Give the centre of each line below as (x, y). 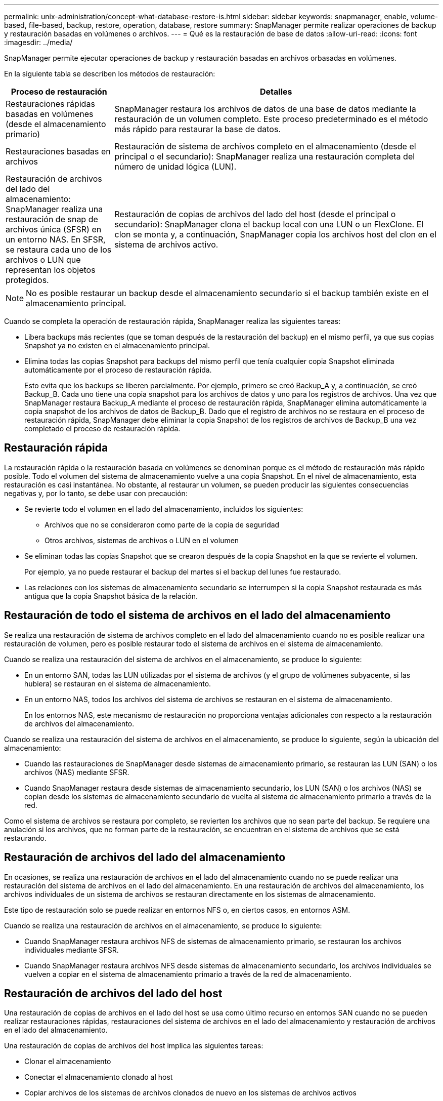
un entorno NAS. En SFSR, (56, 239)
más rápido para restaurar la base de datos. (197, 129)
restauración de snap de (52, 219)
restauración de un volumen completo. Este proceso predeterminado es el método (271, 119)
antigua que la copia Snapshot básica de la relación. (111, 596)
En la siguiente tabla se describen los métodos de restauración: (110, 74)
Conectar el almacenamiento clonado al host (99, 1077)
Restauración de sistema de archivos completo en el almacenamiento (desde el (265, 146)
